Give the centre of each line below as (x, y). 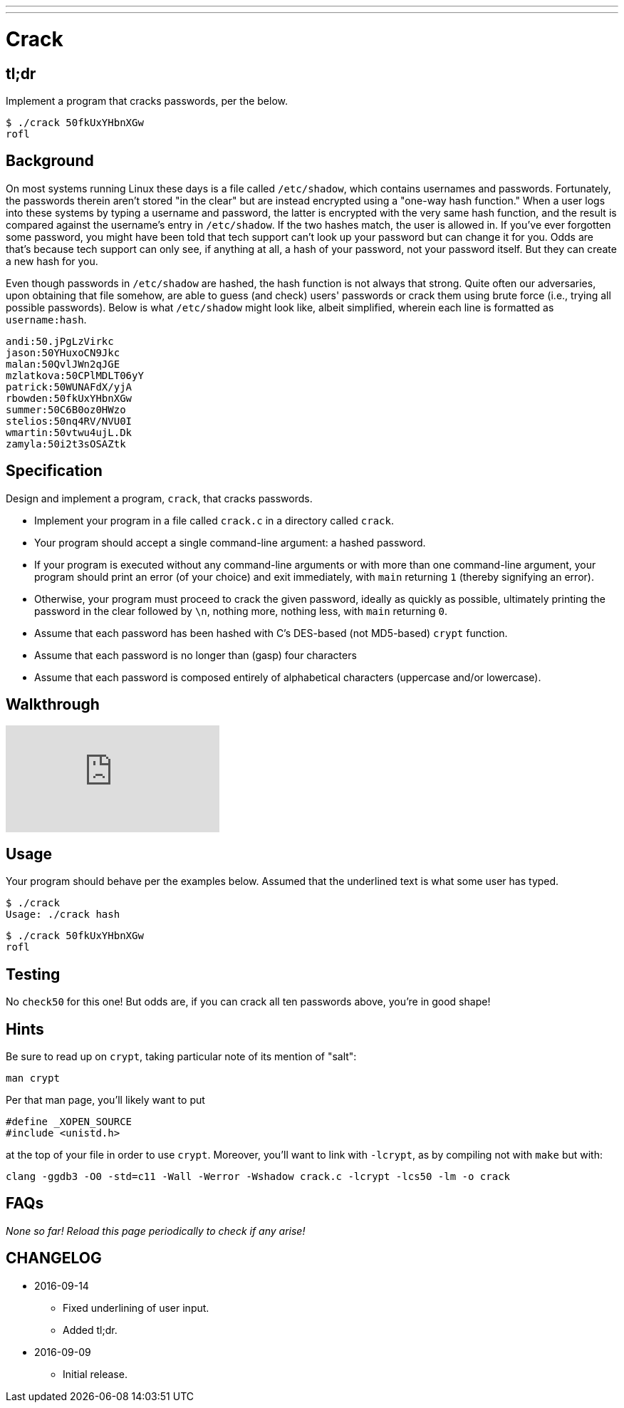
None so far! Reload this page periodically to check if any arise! (156, 1231)
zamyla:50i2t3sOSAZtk (66, 444)
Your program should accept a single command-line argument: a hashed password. (230, 542)
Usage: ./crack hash (63, 915)
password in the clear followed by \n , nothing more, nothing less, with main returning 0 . (241, 611)
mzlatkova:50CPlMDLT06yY (75, 375)
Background (50, 161)
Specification (54, 471)
